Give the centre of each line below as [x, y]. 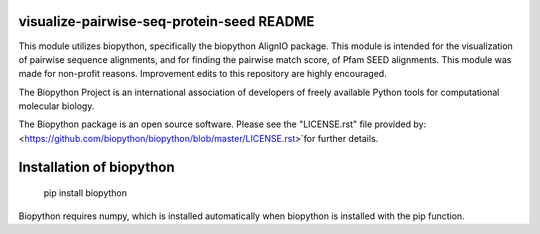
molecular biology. [56, 106]
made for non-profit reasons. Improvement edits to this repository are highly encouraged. [202, 74]
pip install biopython [85, 193]
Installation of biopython [96, 166]
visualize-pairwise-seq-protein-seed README [166, 21]
